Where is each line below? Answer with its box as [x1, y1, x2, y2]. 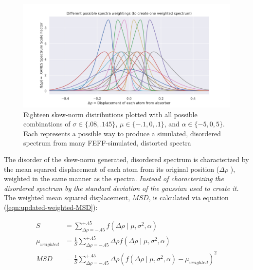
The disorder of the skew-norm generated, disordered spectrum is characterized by [4, 154, 249, 164]
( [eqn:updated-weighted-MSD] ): [4, 202, 98, 212]
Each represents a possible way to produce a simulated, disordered [23, 128, 221, 138]
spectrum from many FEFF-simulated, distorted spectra [23, 138, 191, 148]
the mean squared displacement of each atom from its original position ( [4, 164, 219, 174]
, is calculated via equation [148, 192, 229, 203]
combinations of [23, 119, 71, 129]
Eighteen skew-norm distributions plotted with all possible [23, 109, 198, 119]
